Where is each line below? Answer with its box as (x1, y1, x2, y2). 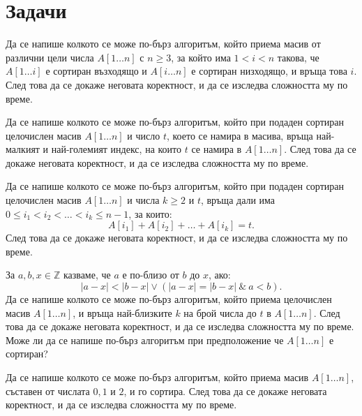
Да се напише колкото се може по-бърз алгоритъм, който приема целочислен (6, 292, 332, 306)
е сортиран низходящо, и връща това (191, 64, 347, 78)
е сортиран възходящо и (45, 64, 147, 78)
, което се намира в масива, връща (166, 128, 313, 142)
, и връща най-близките (73, 305, 172, 320)
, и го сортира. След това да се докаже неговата (123, 383, 327, 398)
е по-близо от (122, 267, 179, 282)
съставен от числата (6, 383, 90, 398)
